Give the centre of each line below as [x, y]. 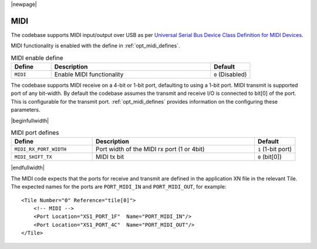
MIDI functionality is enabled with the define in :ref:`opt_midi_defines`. [95, 46]
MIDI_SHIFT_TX [33, 157]
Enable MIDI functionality [89, 74]
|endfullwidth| [28, 168]
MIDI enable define [37, 57]
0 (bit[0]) [269, 157]
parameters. [26, 110]
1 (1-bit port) [274, 149]
